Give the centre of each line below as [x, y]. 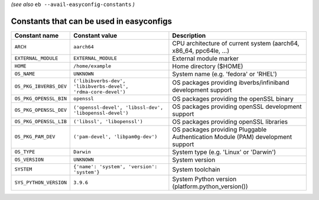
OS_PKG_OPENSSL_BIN [41, 99]
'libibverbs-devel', [101, 86]
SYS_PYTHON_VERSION [41, 183]
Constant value [95, 36]
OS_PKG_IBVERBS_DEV [41, 86]
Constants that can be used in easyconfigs [92, 21]
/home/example [92, 66]
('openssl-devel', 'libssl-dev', [118, 107]
